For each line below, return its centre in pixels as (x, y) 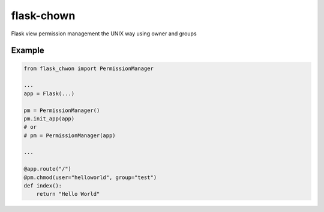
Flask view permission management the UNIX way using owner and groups (104, 34)
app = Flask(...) (49, 93)
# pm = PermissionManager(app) (70, 135)
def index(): (43, 186)
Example (28, 51)
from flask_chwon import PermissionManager (89, 68)
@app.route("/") (48, 169)
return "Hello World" (68, 194)
